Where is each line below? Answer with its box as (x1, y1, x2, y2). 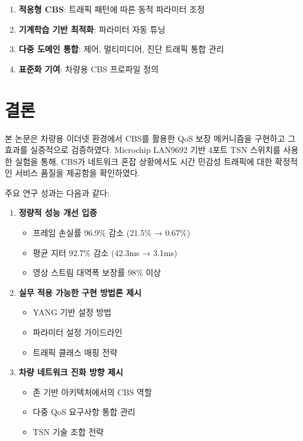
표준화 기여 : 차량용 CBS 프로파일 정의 (18, 62, 159, 75)
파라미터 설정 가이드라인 (33, 326, 123, 338)
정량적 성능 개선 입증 (18, 206, 97, 219)
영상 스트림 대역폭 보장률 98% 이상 (33, 266, 162, 279)
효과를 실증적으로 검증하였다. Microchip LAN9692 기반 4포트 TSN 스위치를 (5, 143, 281, 156)
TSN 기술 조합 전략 (33, 426, 104, 437)
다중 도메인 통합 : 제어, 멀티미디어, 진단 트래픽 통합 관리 (18, 43, 224, 55)
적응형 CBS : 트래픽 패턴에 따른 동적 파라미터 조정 (18, 3, 205, 15)
